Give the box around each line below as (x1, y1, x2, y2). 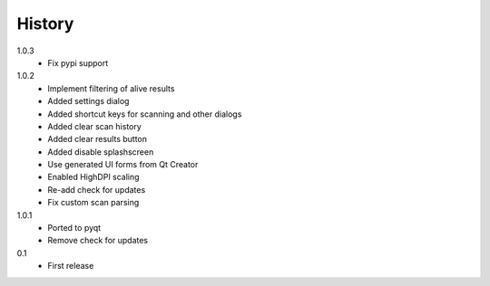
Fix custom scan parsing (47, 197, 140, 208)
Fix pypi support (47, 57, 109, 68)
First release (47, 261, 94, 272)
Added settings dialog (47, 96, 130, 107)
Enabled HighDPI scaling (47, 172, 140, 183)
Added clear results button (47, 134, 148, 145)
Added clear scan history (47, 120, 142, 131)
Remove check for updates (47, 235, 149, 246)
